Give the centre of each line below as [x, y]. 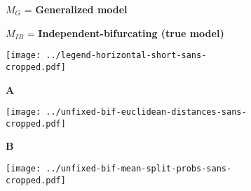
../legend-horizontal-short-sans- [126, 56]
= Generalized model [76, 9]
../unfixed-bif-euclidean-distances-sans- [146, 112]
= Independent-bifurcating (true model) [125, 33]
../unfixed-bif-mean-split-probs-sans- [139, 169]
